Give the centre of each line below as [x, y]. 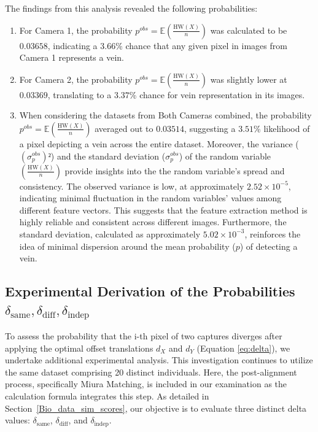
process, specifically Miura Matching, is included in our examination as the [146, 384]
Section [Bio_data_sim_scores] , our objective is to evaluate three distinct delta [156, 408]
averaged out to [124, 128]
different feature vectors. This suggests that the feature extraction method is [163, 210]
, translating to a [79, 94]
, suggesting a [210, 128]
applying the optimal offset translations [79, 348]
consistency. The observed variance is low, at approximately [132, 186]
